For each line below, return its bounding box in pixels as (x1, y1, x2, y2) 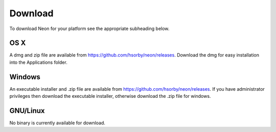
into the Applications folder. (9, 59, 67, 65)
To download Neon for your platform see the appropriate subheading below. (9, 25, 170, 32)
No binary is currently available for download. (9, 120, 106, 126)
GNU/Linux (9, 106, 45, 115)
